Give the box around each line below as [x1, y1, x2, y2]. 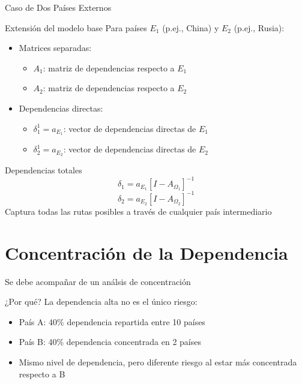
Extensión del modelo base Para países [5, 21, 147, 34]
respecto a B [19, 367, 65, 380]
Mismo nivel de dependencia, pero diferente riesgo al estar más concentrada [19, 355, 297, 368]
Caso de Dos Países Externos [5, 1, 112, 13]
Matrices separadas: [19, 41, 92, 54]
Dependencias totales [5, 164, 82, 176]
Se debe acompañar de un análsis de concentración [5, 275, 191, 287]
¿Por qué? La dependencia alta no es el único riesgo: [5, 295, 198, 308]
